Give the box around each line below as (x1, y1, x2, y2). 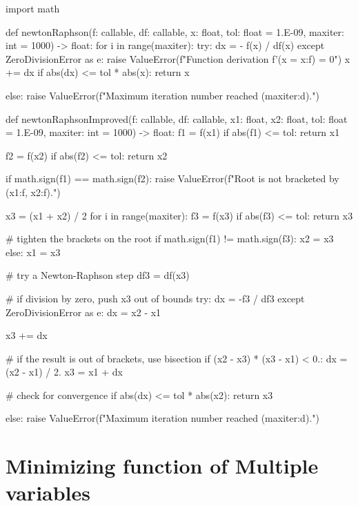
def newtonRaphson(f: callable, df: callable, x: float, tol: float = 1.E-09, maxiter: (6, 24, 344, 39)
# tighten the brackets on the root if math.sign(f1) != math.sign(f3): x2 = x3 (6, 231, 334, 246)
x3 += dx (6, 328, 48, 342)
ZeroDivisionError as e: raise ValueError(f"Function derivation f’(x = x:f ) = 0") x (6, 51, 350, 66)
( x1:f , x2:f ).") (6, 184, 61, 199)
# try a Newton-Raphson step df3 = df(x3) (6, 268, 190, 282)
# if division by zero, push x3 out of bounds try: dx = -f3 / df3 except (6, 291, 305, 305)
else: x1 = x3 (6, 244, 61, 259)
